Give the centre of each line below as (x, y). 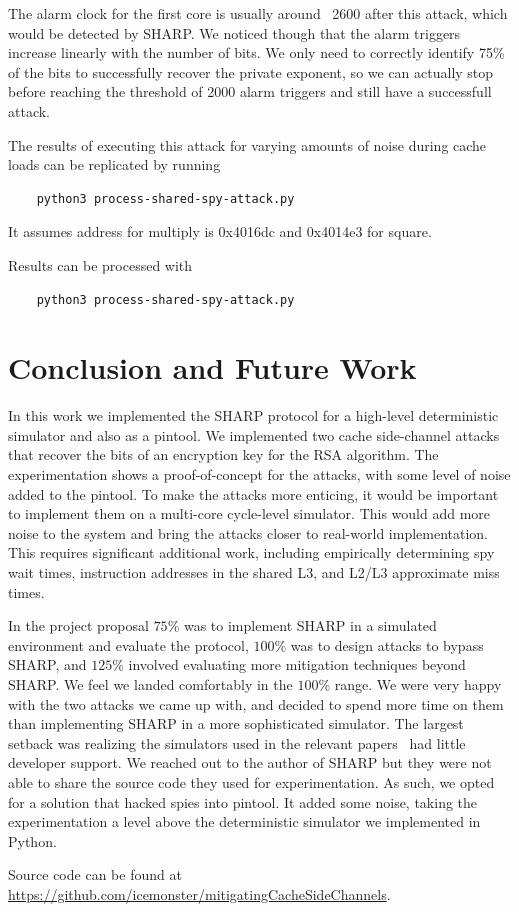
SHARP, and (47, 664)
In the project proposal (78, 625)
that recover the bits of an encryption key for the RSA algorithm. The (223, 454)
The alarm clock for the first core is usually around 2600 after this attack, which (258, 13)
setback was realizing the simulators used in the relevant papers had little (237, 742)
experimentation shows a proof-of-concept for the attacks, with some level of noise (259, 474)
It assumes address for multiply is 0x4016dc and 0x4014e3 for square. (220, 231)
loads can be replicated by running (114, 164)
